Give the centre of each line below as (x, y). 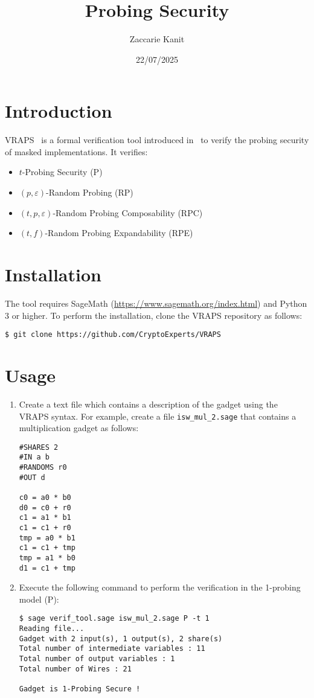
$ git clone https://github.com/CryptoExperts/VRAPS (113, 335)
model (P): (39, 599)
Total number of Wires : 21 (75, 669)
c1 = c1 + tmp (47, 548)
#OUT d (32, 477)
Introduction (59, 111)
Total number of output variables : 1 (97, 659)
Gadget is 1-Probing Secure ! (80, 689)
